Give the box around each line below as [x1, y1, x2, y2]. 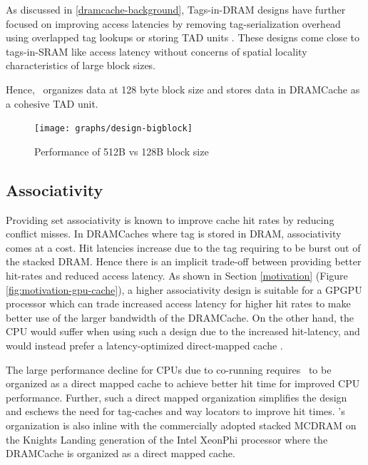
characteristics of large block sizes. [6, 58, 155, 73]
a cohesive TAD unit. [6, 96, 98, 111]
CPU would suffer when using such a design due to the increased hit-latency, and [6, 324, 360, 339]
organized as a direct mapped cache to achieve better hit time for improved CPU [6, 376, 360, 391]
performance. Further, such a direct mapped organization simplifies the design [6, 389, 347, 404]
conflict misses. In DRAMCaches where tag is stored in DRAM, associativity [6, 226, 342, 241]
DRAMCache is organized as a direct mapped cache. [6, 446, 235, 461]
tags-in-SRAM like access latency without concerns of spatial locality [6, 44, 307, 58]
